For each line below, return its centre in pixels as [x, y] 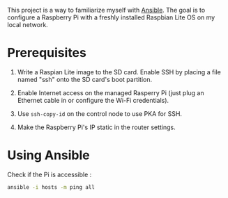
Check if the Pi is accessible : [50, 174]
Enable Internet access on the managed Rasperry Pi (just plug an [111, 92]
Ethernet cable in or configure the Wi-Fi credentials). [93, 100]
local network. [28, 25]
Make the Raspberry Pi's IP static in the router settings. [96, 127]
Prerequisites [47, 53]
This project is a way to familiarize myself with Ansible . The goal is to [106, 10]
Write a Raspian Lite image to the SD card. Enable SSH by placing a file [119, 72]
